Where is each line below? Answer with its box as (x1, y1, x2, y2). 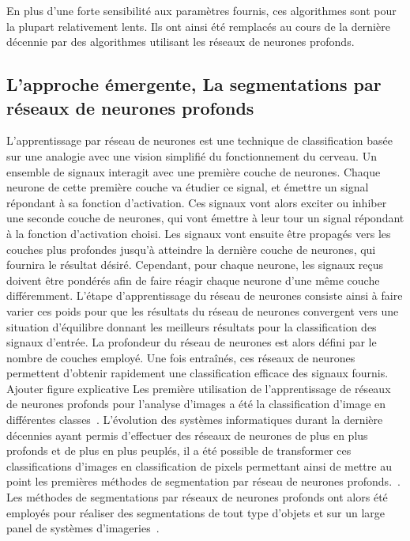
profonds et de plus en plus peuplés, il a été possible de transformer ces (6, 442, 352, 459)
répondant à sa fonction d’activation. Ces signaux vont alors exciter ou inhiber (6, 194, 387, 210)
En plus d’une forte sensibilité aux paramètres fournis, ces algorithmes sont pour (6, 2, 397, 18)
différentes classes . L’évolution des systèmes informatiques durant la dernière (6, 411, 383, 428)
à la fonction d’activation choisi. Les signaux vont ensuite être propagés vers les (6, 225, 391, 241)
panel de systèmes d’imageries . (6, 520, 160, 536)
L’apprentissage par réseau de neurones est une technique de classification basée (6, 132, 393, 149)
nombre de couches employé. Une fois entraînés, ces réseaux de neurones (6, 349, 355, 365)
